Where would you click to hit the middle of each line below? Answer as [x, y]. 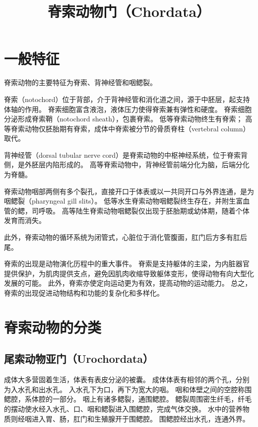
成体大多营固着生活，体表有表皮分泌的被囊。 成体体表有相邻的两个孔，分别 [127, 379]
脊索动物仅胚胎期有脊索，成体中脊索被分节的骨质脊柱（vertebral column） [130, 128]
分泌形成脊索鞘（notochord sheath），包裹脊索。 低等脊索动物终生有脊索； [124, 119]
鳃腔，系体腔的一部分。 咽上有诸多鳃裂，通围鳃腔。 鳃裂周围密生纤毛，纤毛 [128, 399]
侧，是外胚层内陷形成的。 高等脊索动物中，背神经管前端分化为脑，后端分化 [127, 164]
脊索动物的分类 [53, 327]
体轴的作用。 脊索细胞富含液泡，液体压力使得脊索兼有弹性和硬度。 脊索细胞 [128, 109]
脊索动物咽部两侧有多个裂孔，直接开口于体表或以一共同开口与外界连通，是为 [129, 191]
